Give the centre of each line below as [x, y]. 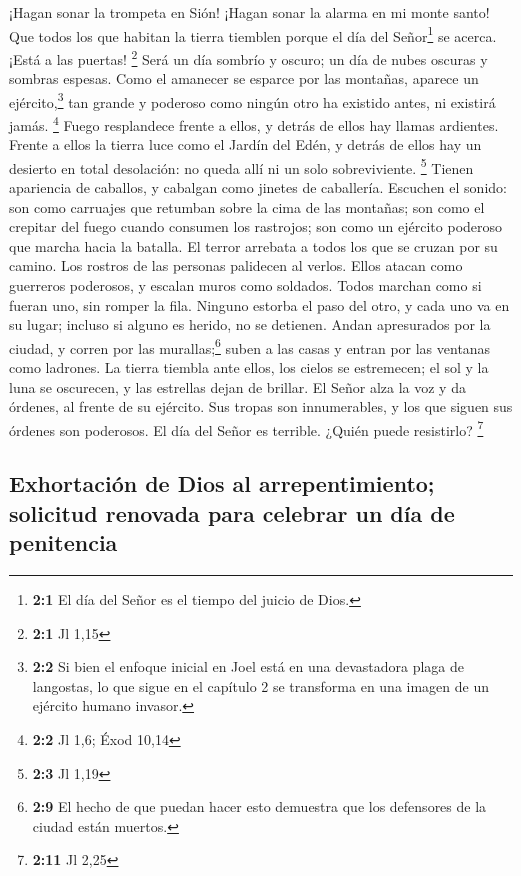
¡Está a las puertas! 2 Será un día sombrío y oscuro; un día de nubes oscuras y [248, 57]
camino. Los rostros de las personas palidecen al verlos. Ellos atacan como [236, 265]
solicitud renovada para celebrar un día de [232, 512]
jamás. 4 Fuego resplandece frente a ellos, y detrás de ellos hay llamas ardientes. [254, 123]
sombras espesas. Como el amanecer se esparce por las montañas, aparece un [244, 78]
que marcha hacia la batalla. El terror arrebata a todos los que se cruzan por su [253, 245]
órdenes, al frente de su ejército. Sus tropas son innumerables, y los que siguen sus [261, 406]
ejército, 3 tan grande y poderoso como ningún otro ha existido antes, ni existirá [252, 100]
